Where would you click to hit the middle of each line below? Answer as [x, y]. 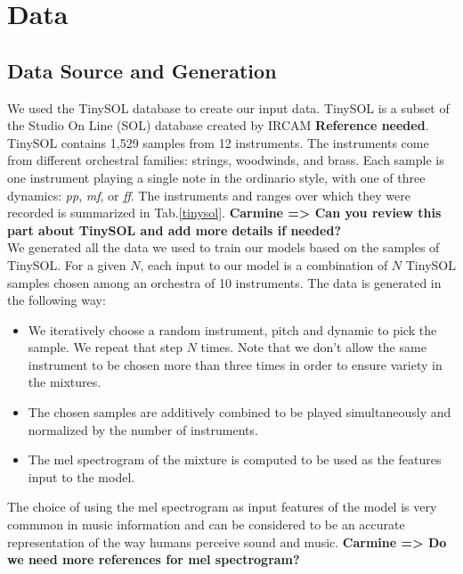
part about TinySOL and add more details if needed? [174, 230]
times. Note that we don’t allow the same [313, 347]
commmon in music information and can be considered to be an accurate [206, 525]
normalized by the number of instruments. [143, 429]
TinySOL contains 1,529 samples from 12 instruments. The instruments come [218, 142]
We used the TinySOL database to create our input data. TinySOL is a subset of [228, 107]
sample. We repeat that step [106, 347]
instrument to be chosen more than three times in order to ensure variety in [235, 364]
